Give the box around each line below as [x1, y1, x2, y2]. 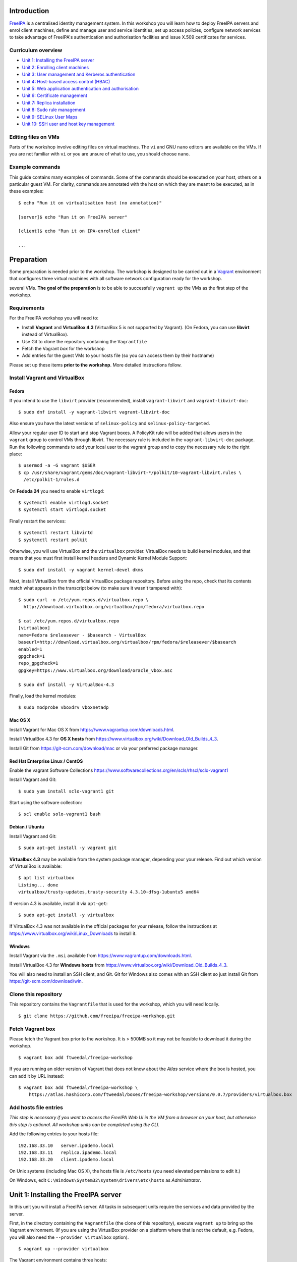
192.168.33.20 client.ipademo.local [18, 1156, 114, 1163]
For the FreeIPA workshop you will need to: [9, 315, 98, 321]
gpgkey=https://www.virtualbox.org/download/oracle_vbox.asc [18, 667, 172, 673]
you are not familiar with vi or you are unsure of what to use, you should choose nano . [9, 151, 190, 157]
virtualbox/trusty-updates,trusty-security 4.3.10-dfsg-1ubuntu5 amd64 [18, 889, 199, 895]
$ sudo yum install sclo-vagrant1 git [18, 788, 114, 794]
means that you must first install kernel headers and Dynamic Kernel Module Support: [9, 555, 188, 561]
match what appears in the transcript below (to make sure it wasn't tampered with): [9, 585, 183, 591]
